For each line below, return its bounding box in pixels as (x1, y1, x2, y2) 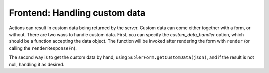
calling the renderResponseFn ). (9, 45, 77, 51)
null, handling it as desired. (9, 61, 65, 67)
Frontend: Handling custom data (9, 7, 146, 18)
